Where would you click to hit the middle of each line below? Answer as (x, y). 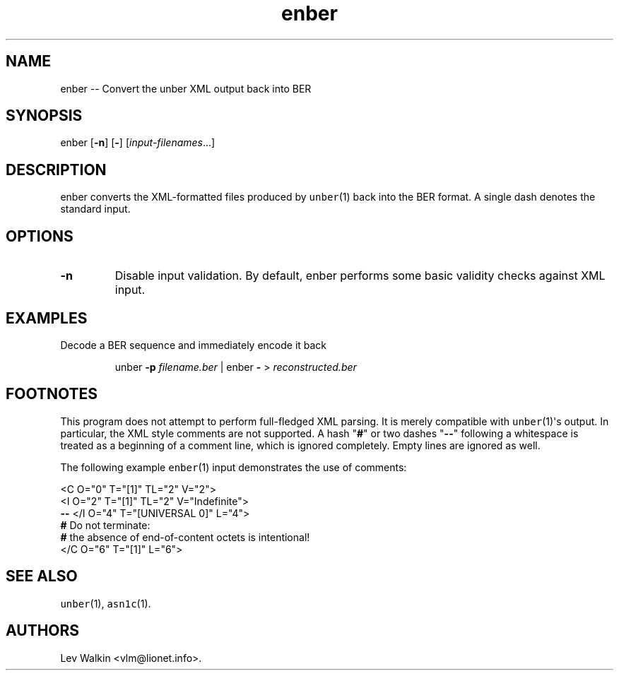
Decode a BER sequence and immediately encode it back (194, 345)
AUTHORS (43, 631)
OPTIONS (40, 236)
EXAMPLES (47, 318)
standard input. (95, 209)
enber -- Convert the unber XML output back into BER (186, 88)
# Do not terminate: (105, 525)
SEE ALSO (42, 576)
